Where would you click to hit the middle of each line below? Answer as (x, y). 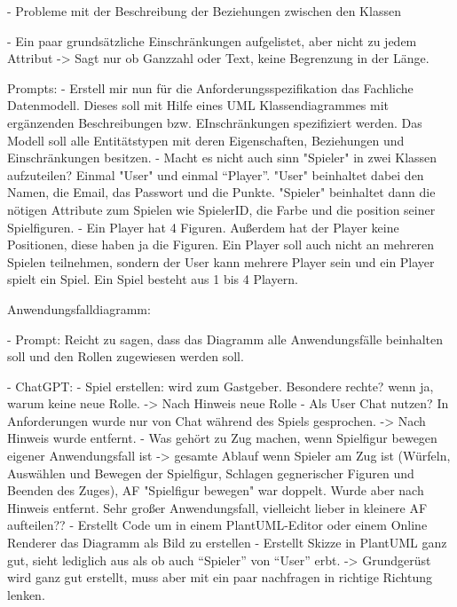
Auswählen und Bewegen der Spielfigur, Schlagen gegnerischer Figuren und (211, 473)
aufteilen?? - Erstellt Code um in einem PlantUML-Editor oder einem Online (217, 525)
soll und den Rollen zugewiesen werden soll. (126, 356)
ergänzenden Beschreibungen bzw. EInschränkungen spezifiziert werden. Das (215, 122)
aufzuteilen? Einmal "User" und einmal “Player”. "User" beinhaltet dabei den (216, 174)
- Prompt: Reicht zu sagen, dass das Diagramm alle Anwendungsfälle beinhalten (225, 339)
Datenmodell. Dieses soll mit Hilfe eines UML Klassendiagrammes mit (198, 105)
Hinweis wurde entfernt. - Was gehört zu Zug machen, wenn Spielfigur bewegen (222, 438)
